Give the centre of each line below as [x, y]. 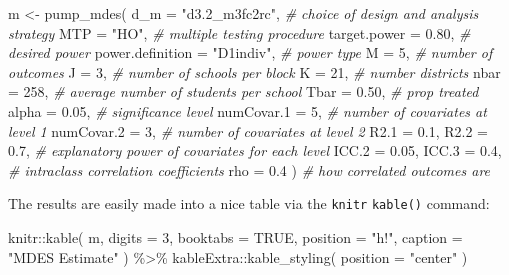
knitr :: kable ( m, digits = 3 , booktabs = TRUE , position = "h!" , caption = [235, 237]
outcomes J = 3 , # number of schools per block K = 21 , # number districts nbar [254, 71]
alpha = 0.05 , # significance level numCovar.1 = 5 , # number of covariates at [247, 110]
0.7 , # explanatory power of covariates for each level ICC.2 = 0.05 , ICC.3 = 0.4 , [255, 150]
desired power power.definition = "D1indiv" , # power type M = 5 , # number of [250, 52]
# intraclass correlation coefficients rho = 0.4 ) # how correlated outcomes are [249, 169]
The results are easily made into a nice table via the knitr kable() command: [249, 203]
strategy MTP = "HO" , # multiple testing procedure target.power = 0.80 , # [239, 32]
